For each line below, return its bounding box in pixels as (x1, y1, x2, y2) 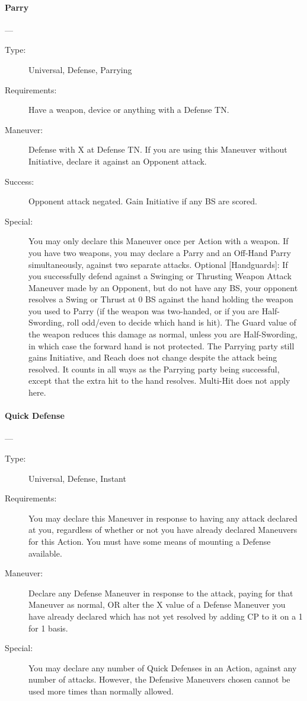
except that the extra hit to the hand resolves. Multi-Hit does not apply (28, 374, 290, 387)
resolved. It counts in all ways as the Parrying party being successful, (28, 362, 280, 375)
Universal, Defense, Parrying (28, 63, 132, 75)
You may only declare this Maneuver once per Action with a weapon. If (28, 235, 289, 247)
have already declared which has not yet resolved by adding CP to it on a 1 (28, 610, 303, 622)
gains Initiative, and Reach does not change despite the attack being (28, 351, 277, 364)
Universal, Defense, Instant (28, 472, 126, 484)
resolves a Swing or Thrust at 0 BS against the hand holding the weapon (28, 293, 293, 305)
